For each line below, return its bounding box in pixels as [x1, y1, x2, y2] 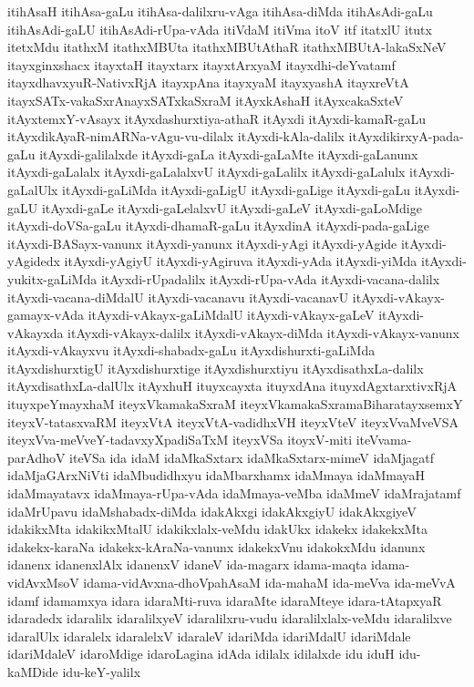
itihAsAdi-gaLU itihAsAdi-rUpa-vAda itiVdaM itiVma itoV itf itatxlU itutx [7, 19, 432, 38]
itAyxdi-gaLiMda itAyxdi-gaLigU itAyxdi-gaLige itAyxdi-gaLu [62, 179, 411, 199]
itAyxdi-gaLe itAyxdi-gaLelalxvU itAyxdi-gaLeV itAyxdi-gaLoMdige [41, 198, 422, 217]
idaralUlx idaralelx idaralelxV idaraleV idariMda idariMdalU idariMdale [7, 626, 411, 645]
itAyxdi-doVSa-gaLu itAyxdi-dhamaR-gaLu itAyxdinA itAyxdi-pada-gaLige [7, 216, 429, 235]
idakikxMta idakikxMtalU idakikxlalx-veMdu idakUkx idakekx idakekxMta [7, 519, 428, 538]
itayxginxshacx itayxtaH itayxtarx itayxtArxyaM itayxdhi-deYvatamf [7, 55, 396, 74]
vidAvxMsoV [7, 573, 79, 591]
